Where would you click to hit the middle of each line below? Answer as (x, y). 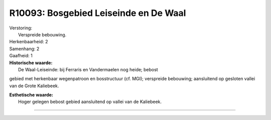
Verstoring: (21, 28)
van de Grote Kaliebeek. (34, 86)
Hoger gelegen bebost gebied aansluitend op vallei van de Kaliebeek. (90, 102)
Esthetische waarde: (31, 95)
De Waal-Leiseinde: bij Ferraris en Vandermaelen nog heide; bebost (88, 69)
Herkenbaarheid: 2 (29, 42)
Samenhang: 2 (24, 49)
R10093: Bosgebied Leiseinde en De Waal (98, 13)
